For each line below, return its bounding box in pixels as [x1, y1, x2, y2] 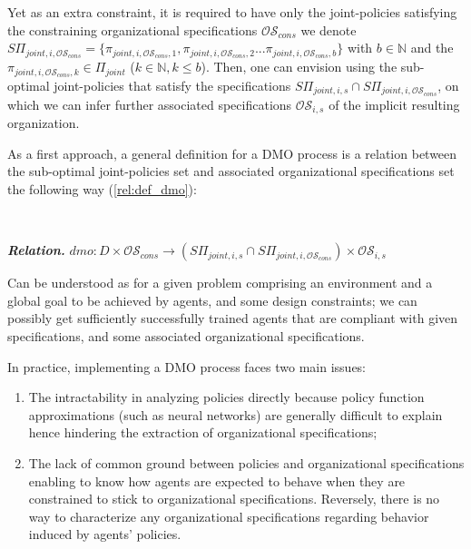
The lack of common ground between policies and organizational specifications [28, 453, 465, 472]
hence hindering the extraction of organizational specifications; [28, 423, 378, 442]
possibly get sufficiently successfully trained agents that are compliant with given [7, 309, 458, 328]
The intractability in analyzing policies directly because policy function [28, 387, 425, 407]
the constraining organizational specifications [7, 20, 258, 39]
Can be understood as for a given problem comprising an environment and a [7, 273, 433, 292]
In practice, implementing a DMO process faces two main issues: [7, 357, 367, 376]
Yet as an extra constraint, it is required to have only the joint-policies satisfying [7, 3, 457, 21]
